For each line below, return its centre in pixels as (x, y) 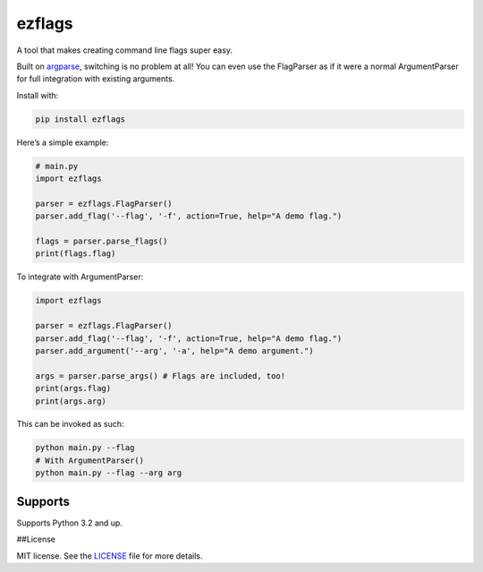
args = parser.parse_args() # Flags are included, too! (161, 376)
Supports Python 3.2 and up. (69, 523)
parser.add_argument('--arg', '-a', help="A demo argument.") (174, 350)
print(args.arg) (71, 401)
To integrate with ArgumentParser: (80, 277)
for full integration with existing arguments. (96, 79)
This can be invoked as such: (70, 424)
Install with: (38, 95)
